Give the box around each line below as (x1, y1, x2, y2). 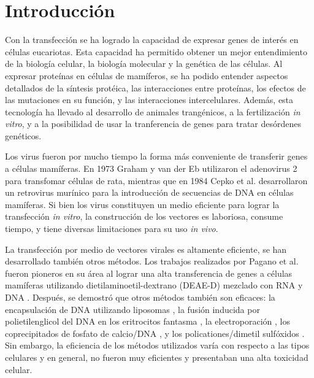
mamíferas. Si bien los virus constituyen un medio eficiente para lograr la (5, 198, 280, 210)
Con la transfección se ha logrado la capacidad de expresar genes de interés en (5, 33, 299, 46)
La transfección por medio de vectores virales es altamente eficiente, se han (5, 242, 287, 255)
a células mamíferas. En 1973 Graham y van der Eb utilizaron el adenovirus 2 (5, 162, 297, 175)
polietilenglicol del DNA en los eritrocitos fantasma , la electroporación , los (5, 315, 290, 328)
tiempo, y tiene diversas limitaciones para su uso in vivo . (5, 222, 218, 235)
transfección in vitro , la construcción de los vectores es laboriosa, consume (5, 210, 283, 223)
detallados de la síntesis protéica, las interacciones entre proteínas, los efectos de (5, 81, 306, 94)
